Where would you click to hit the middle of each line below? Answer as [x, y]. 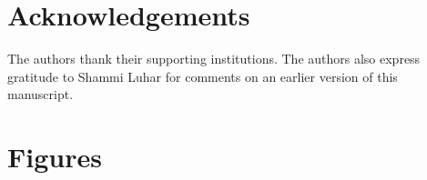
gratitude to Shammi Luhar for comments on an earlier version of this [203, 76]
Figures [55, 157]
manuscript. [41, 94]
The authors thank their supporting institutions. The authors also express [214, 59]
